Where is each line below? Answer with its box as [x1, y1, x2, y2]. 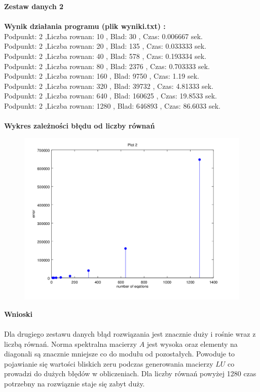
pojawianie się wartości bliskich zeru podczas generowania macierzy [4, 358, 213, 369]
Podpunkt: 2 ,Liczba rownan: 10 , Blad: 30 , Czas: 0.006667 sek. [4, 30, 203, 41]
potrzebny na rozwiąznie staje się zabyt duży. [4, 378, 145, 388]
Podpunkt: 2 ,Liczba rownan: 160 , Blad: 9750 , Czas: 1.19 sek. [4, 71, 199, 81]
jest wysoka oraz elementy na [146, 338, 238, 349]
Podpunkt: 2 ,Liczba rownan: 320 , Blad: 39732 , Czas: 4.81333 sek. [4, 80, 213, 91]
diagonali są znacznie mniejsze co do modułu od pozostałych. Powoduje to [4, 348, 235, 359]
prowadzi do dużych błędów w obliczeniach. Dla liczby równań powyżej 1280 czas [4, 368, 256, 379]
